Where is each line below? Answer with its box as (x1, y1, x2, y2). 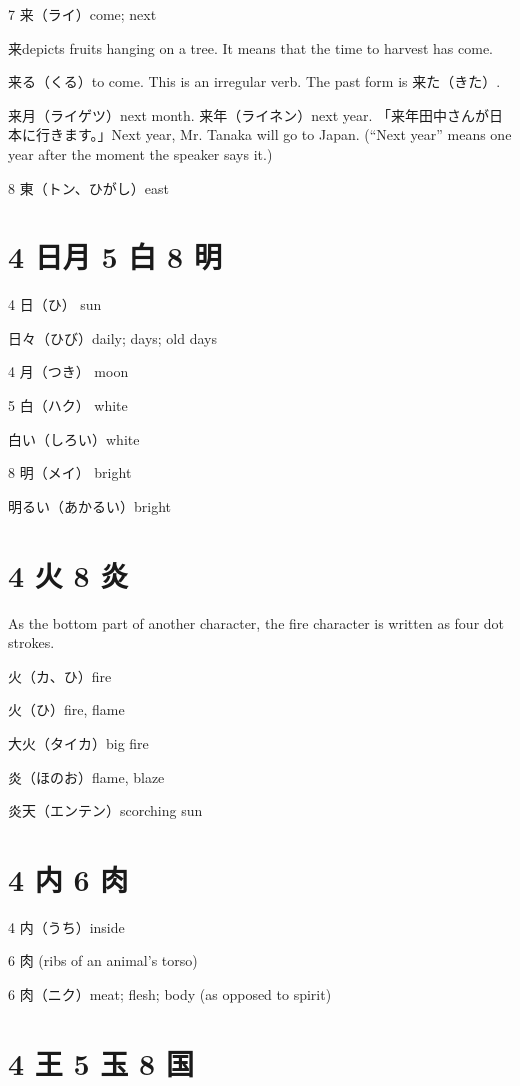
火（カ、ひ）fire (8, 665, 112, 686)
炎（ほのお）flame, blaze (8, 766, 165, 787)
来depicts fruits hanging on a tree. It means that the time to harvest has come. (8, 37, 494, 58)
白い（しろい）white (8, 428, 140, 449)
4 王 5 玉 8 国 (8, 1042, 194, 1083)
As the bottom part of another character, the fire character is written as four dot (8, 612, 505, 633)
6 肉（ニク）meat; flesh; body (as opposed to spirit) (8, 984, 332, 1005)
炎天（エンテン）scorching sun (8, 800, 203, 821)
